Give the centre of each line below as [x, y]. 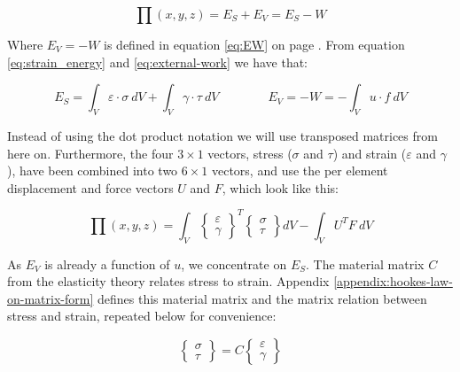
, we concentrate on [234, 263]
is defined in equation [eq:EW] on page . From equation [254, 44]
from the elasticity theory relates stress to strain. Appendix [168, 281]
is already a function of [107, 263]
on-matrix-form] [51, 298]
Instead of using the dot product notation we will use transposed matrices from [222, 135]
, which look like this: [280, 187]
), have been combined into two [93, 170]
